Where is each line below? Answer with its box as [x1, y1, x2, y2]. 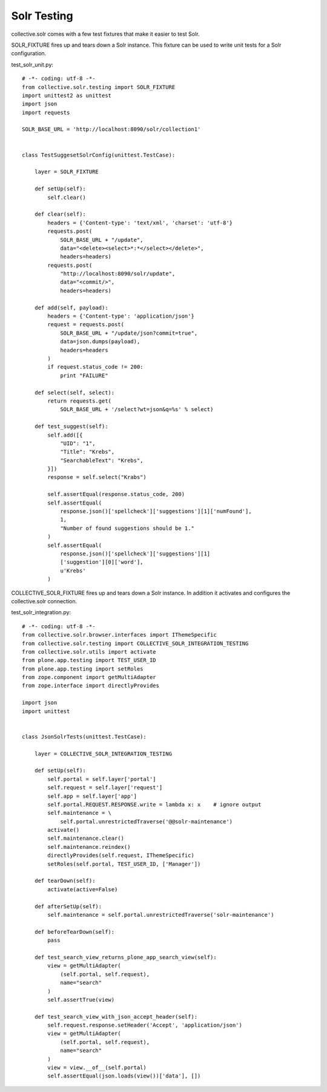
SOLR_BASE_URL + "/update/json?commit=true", [60, 329, 198, 337]
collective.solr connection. [11, 597, 78, 605]
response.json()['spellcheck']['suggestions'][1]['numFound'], [60, 508, 252, 515]
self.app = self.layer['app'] [47, 792, 137, 800]
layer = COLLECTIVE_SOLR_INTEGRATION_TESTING [34, 750, 173, 757]
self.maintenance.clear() [47, 835, 124, 842]
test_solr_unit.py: [11, 61, 54, 68]
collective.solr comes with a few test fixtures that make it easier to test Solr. [11, 30, 200, 38]
